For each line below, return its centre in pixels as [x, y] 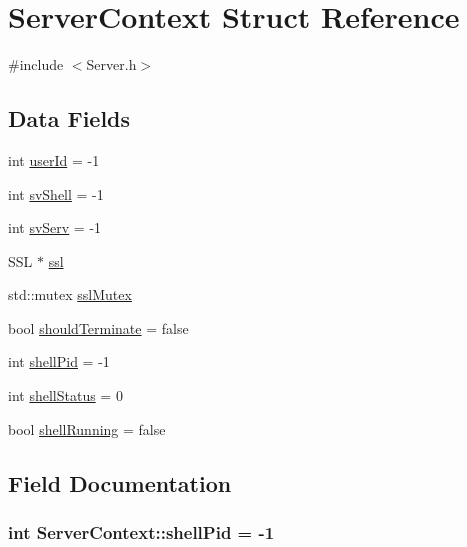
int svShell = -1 [56, 193]
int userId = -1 [54, 159]
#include [36, 64]
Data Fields [69, 118]
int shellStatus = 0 [65, 395]
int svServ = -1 [55, 227]
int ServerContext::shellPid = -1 [141, 531]
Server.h [111, 64]
